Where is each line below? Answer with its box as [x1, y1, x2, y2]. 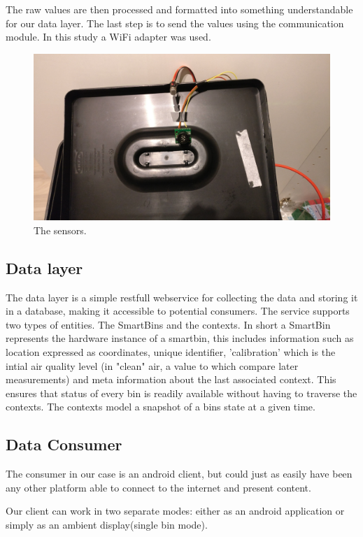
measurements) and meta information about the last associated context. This [6, 372, 336, 387]
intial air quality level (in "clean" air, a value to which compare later [6, 358, 299, 373]
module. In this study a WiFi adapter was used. [6, 29, 211, 44]
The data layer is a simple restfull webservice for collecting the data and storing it [6, 289, 358, 304]
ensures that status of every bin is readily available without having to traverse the [6, 385, 357, 400]
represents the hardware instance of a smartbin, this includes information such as [6, 331, 354, 345]
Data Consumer [6, 434, 122, 455]
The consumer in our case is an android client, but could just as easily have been [6, 466, 353, 481]
